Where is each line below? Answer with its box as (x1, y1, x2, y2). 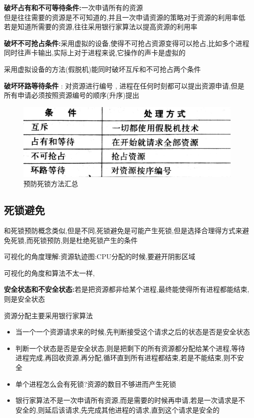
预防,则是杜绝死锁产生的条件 (46, 235, 138, 245)
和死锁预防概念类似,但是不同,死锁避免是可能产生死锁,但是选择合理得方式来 (4, 225, 242, 235)
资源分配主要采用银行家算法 (4, 310, 93, 320)
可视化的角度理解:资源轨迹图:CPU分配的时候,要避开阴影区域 (4, 251, 195, 262)
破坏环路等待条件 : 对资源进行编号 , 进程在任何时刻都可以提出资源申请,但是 (4, 80, 245, 90)
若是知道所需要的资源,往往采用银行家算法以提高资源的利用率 (4, 22, 197, 32)
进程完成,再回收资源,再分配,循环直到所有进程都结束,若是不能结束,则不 (15, 352, 237, 363)
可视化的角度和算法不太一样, (4, 267, 95, 278)
